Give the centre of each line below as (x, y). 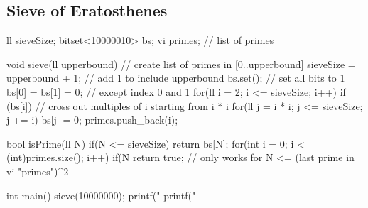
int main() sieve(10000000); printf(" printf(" (101, 195)
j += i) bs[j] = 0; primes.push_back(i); (92, 120)
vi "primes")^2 (38, 171)
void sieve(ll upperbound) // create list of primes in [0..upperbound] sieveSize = (181, 64)
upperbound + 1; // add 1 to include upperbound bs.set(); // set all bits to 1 (176, 78)
